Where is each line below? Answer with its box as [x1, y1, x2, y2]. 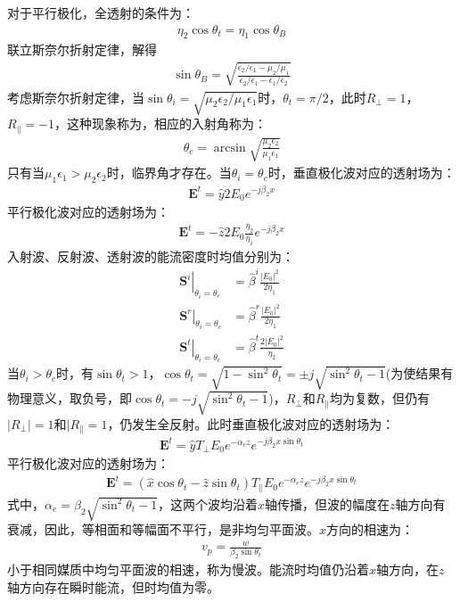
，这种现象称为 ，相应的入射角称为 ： [53, 114, 267, 133]
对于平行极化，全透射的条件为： [7, 4, 194, 21]
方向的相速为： [326, 519, 415, 538]
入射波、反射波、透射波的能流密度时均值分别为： [7, 246, 294, 265]
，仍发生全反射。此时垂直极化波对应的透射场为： [107, 414, 395, 433]
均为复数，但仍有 [330, 389, 431, 408]
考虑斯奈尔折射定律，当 [7, 87, 144, 106]
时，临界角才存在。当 [106, 163, 232, 182]
